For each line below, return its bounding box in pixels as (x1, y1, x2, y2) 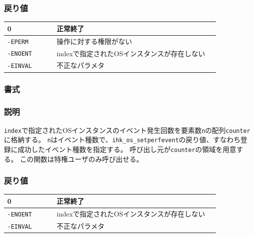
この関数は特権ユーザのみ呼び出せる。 (20, 153, 143, 164)
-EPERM (7, 38, 28, 45)
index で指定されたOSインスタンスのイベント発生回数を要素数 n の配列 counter (4, 125, 251, 135)
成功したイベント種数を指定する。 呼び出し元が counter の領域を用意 (17, 144, 236, 154)
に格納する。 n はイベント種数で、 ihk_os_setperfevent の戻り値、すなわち (4, 134, 241, 145)
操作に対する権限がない (56, 36, 132, 46)
